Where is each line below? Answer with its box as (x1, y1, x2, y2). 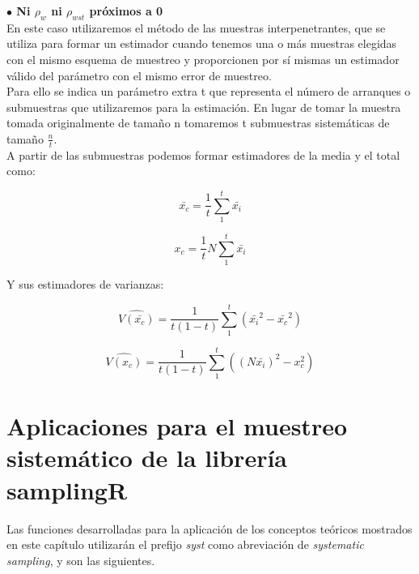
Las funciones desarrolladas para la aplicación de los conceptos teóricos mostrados (6, 520, 413, 537)
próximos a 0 (89, 2, 163, 19)
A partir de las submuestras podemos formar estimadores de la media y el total (6, 146, 400, 163)
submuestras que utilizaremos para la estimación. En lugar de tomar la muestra (6, 98, 401, 115)
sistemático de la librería (6, 441, 288, 474)
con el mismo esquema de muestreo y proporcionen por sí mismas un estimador (6, 50, 400, 67)
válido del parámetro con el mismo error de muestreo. (6, 66, 272, 84)
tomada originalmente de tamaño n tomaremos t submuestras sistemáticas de (6, 114, 390, 131)
